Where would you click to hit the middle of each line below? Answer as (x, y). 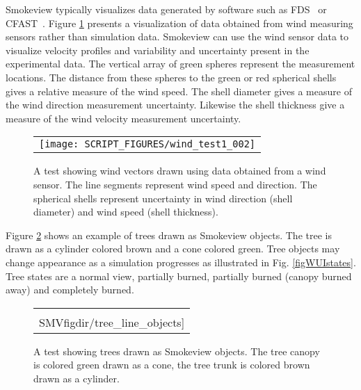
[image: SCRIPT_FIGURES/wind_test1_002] (147, 144)
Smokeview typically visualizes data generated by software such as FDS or (166, 9)
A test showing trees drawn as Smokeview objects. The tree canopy (177, 351)
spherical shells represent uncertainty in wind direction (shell (163, 198)
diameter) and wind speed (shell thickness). (126, 212)
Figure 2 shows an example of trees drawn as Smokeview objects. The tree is (169, 235)
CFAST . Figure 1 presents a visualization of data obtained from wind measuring (179, 23)
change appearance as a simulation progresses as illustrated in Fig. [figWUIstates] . (181, 262)
